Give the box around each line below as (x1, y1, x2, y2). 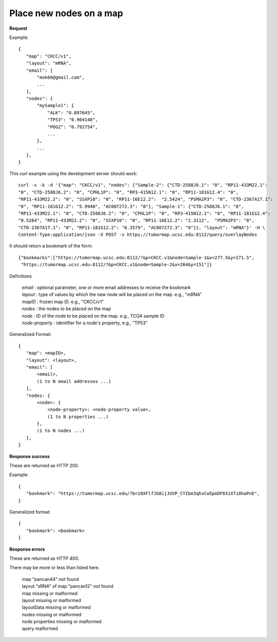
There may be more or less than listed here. (9, 565, 100, 571)
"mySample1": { (37, 103, 75, 109)
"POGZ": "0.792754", (47, 124, 98, 130)
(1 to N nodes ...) (37, 428, 85, 434)
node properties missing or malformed (22, 619, 102, 625)
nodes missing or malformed (22, 611, 82, 617)
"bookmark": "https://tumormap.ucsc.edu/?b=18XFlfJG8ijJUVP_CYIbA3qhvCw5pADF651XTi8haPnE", (26, 490, 260, 497)
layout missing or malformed (22, 597, 82, 603)
